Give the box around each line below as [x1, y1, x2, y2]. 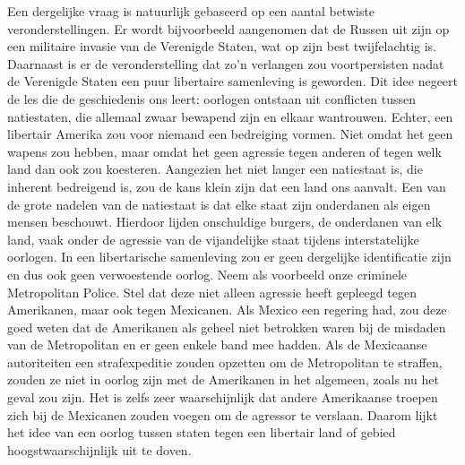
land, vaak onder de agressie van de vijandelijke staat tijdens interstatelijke [7, 229, 419, 248]
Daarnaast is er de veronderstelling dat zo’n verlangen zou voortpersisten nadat [7, 54, 444, 73]
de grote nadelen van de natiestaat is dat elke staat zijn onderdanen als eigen [7, 194, 431, 213]
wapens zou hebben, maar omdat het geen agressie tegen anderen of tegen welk [7, 142, 442, 160]
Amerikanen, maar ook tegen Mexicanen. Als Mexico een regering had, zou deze [7, 300, 447, 319]
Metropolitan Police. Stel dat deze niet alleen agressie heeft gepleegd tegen [7, 282, 417, 301]
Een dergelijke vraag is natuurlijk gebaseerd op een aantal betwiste [7, 2, 375, 20]
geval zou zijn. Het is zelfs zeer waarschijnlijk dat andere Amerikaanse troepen [7, 388, 438, 407]
